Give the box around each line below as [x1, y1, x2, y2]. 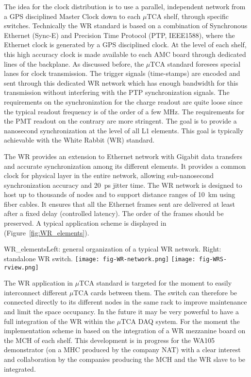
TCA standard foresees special [150, 58, 241, 69]
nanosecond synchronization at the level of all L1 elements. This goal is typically [4, 125, 244, 135]
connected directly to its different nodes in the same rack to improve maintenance [4, 297, 247, 307]
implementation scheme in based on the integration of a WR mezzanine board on [4, 325, 246, 336]
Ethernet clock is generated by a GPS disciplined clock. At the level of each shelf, [4, 39, 247, 50]
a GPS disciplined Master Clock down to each [4, 11, 141, 21]
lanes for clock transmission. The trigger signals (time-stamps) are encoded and [4, 68, 240, 78]
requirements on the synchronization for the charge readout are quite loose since [4, 96, 243, 107]
